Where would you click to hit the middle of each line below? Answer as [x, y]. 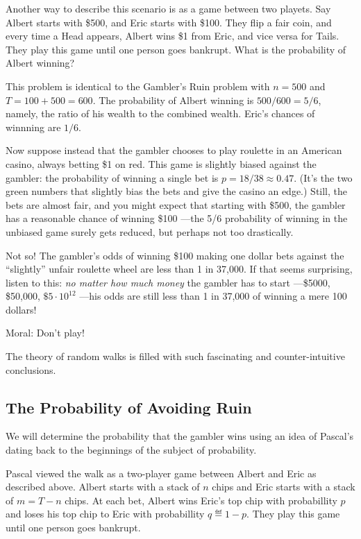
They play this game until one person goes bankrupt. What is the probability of [176, 49]
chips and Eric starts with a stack [284, 487]
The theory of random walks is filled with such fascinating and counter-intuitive [175, 356]
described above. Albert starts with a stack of [103, 487]
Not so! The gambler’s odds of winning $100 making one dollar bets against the [175, 255]
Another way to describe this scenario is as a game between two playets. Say [168, 8]
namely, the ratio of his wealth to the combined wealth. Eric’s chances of [160, 113]
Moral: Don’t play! [45, 333]
